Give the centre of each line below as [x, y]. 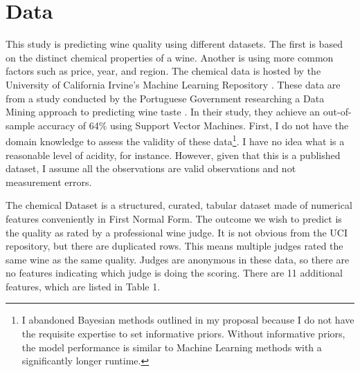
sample [20, 125]
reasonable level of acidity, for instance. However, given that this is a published [173, 155]
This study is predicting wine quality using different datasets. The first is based [174, 44]
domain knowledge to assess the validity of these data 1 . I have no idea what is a [175, 140]
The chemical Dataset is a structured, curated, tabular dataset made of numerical [179, 205]
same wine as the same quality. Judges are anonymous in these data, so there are [178, 259]
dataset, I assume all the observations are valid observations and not [151, 168]
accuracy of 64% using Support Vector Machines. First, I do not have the [193, 125]
